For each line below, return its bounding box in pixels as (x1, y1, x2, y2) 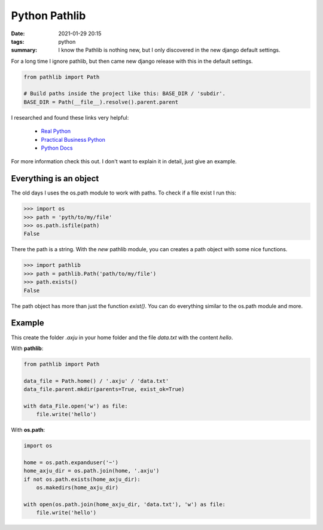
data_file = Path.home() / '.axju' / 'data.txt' (23, 377, 169, 384)
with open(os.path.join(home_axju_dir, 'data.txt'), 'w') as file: (23, 501, 226, 508)
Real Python (41, 127, 71, 135)
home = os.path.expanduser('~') (23, 459, 119, 466)
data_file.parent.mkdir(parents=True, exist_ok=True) (23, 386, 185, 393)
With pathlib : (11, 345, 44, 352)
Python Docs (41, 144, 73, 152)
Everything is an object (11, 173, 99, 184)
